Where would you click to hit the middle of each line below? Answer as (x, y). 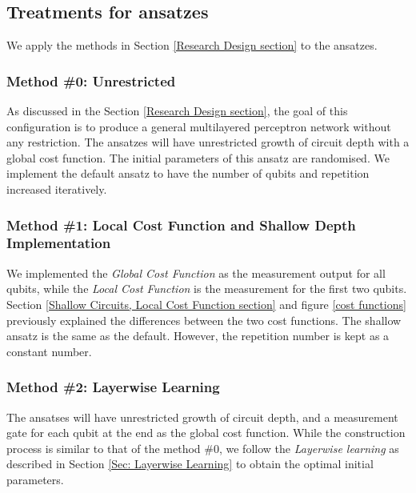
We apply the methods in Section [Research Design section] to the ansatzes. (192, 45)
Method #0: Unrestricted (91, 80)
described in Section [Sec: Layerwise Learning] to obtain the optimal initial (190, 464)
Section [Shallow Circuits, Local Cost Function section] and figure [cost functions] (206, 304)
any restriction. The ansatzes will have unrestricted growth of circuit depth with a (208, 142)
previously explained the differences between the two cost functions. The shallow (204, 320)
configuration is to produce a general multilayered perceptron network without (199, 126)
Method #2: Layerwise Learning (113, 387)
